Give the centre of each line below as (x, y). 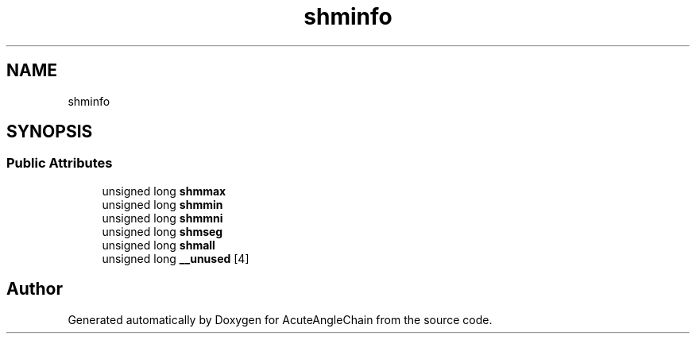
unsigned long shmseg (162, 231)
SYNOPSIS (50, 132)
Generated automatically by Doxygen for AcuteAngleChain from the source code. (280, 319)
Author (35, 289)
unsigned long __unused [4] (176, 258)
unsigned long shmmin (162, 204)
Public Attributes (60, 163)
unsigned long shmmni (162, 218)
